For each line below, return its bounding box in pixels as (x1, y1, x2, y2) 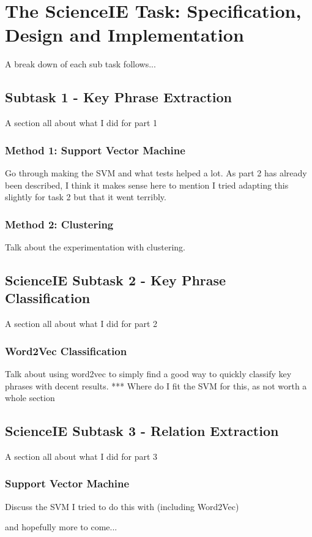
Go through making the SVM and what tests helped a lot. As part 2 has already (5, 166, 307, 179)
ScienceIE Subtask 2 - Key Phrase (5, 270, 226, 289)
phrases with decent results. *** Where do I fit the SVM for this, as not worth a (5, 379, 307, 392)
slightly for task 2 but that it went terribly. (5, 190, 166, 203)
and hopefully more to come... (5, 520, 117, 533)
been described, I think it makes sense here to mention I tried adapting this (5, 178, 289, 191)
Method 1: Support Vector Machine (5, 142, 185, 157)
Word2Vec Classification (5, 343, 127, 358)
